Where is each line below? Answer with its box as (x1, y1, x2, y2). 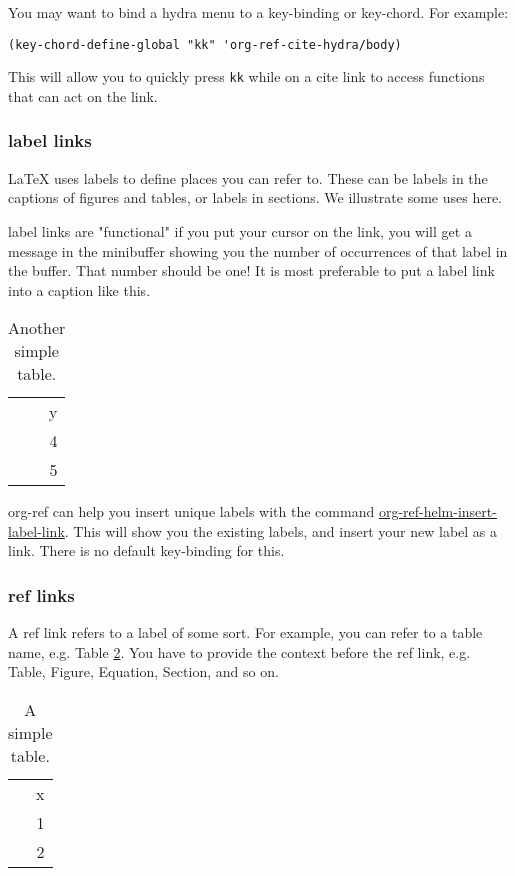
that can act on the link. (8, 85, 158, 106)
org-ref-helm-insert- (378, 501, 497, 522)
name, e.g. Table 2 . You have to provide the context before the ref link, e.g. (8, 641, 471, 662)
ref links (8, 582, 75, 607)
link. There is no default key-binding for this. (8, 540, 285, 561)
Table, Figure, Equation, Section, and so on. (8, 661, 279, 682)
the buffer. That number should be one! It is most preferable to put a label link (8, 260, 495, 281)
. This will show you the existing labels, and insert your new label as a (64, 520, 498, 541)
